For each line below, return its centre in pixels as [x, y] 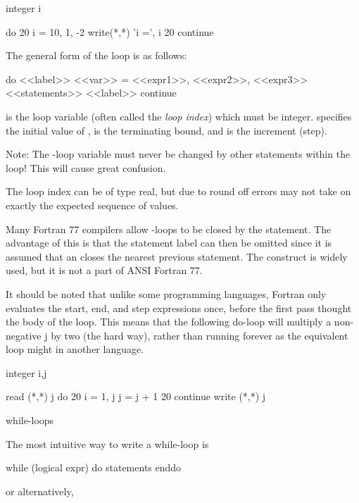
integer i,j [26, 372]
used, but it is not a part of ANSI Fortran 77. [104, 270]
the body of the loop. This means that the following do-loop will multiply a [169, 322]
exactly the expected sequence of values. [92, 205]
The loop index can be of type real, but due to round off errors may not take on [178, 191]
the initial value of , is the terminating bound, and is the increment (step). [166, 130]
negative [24, 335]
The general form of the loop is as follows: [96, 55]
